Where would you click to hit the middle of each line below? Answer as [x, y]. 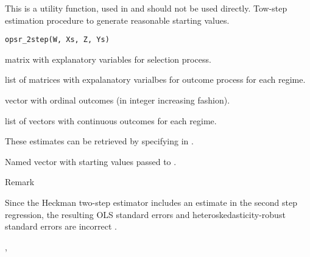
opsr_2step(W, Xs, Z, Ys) [57, 40]
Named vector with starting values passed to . [91, 161]
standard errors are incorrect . [61, 226]
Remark [20, 182]
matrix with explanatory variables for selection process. [108, 59]
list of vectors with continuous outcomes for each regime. [111, 120]
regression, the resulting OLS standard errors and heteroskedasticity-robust [145, 214]
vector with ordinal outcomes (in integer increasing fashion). [118, 100]
